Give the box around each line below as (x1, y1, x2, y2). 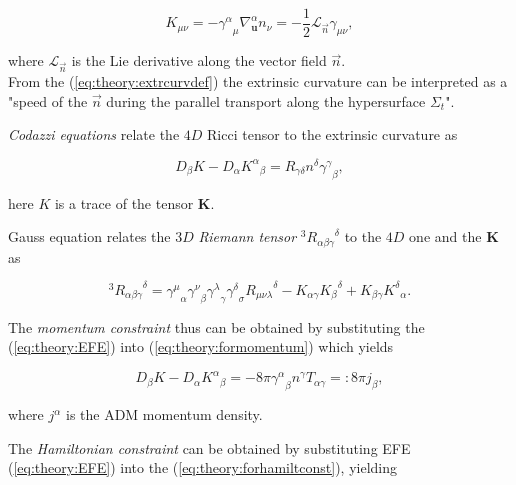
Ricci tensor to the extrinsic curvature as (207, 124, 458, 145)
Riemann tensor (198, 226, 297, 247)
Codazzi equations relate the (8, 124, 180, 145)
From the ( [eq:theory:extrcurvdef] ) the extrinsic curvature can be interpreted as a (8, 71, 508, 92)
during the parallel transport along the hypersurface (106, 90, 426, 111)
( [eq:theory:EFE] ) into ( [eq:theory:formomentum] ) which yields (8, 336, 394, 357)
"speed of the (8, 90, 88, 111)
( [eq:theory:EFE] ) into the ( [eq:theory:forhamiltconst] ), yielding (8, 457, 398, 478)
